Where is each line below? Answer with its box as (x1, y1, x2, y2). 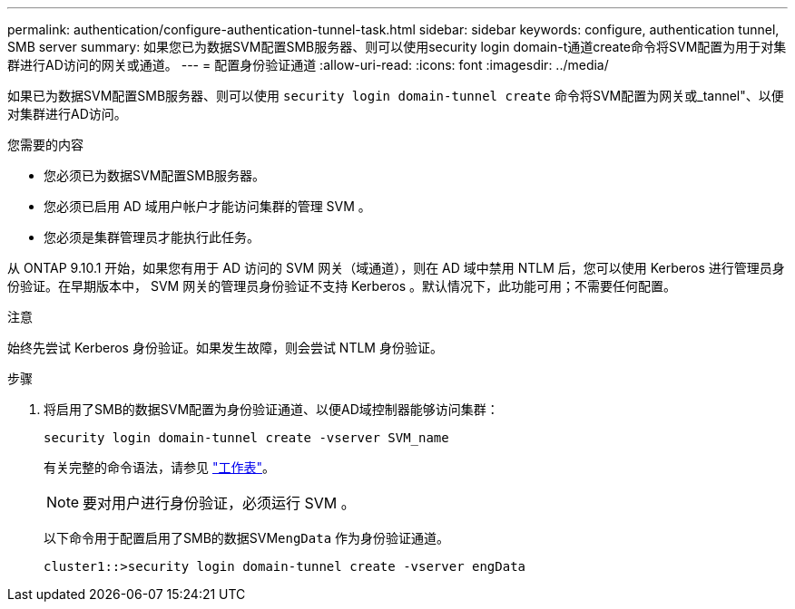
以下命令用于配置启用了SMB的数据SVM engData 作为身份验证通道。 (44, 530, 450, 546)
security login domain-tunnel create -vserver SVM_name (44, 430, 449, 445)
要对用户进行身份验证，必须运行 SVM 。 (83, 494, 356, 512)
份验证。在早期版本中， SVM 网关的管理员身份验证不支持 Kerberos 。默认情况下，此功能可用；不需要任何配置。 (7, 278, 677, 294)
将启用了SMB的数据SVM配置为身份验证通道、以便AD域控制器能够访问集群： (44, 401, 499, 417)
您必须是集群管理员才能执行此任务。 (44, 229, 260, 245)
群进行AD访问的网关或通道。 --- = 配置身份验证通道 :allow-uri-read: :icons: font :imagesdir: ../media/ (7, 57, 609, 72)
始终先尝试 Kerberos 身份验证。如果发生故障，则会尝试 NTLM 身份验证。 (7, 340, 443, 355)
